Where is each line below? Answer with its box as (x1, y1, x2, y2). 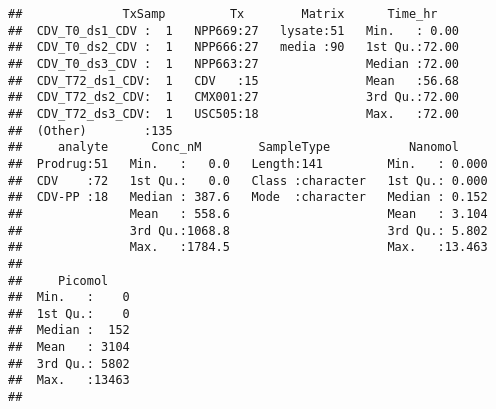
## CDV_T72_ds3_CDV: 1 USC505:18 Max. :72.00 (8, 106, 460, 121)
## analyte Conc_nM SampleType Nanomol (8, 140, 460, 155)
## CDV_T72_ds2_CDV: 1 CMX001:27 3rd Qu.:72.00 (8, 90, 460, 105)
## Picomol (8, 273, 109, 288)
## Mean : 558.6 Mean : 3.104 (8, 206, 488, 221)
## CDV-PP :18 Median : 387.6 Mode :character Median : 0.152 (8, 190, 488, 205)
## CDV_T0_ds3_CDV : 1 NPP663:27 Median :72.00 (8, 56, 460, 71)
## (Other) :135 (8, 123, 173, 138)
